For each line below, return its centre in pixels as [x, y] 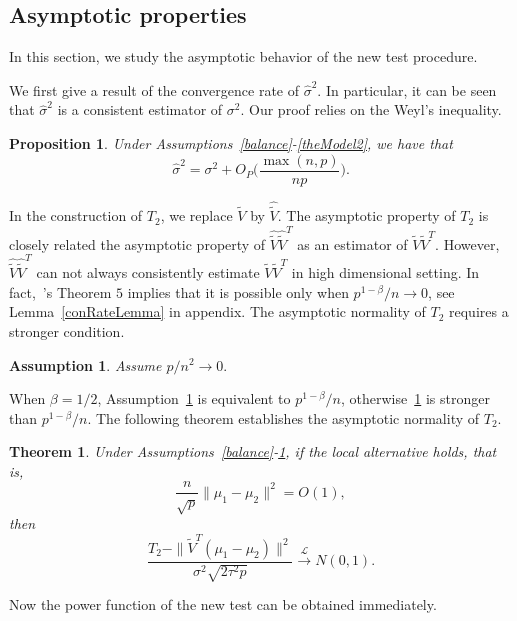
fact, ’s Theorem [60, 291]
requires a [479, 311]
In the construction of [76, 215]
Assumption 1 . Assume [85, 364]
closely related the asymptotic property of [137, 243]
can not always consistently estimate [148, 272]
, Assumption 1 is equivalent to [194, 398]
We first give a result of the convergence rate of [154, 89]
